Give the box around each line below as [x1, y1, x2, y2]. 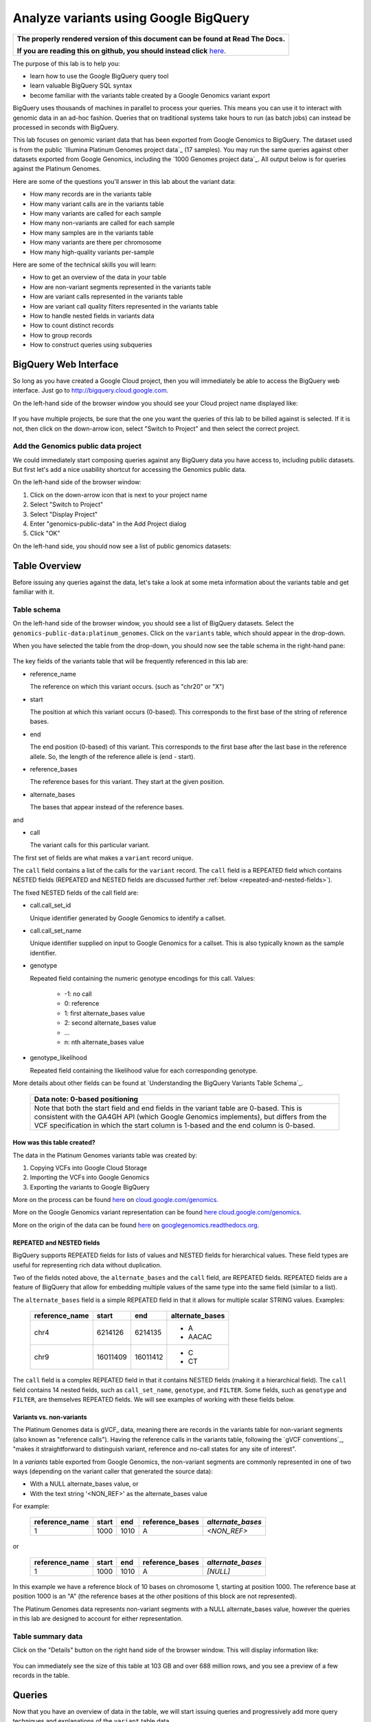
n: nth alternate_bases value [64, 1037, 144, 1046]
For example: [12, 1502, 50, 1511]
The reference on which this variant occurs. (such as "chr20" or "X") [30, 683, 225, 691]
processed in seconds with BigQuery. [12, 123, 120, 131]
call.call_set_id [30, 901, 71, 909]
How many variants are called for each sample [30, 209, 161, 218]
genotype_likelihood [30, 1054, 87, 1062]
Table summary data [12, 1631, 83, 1641]
